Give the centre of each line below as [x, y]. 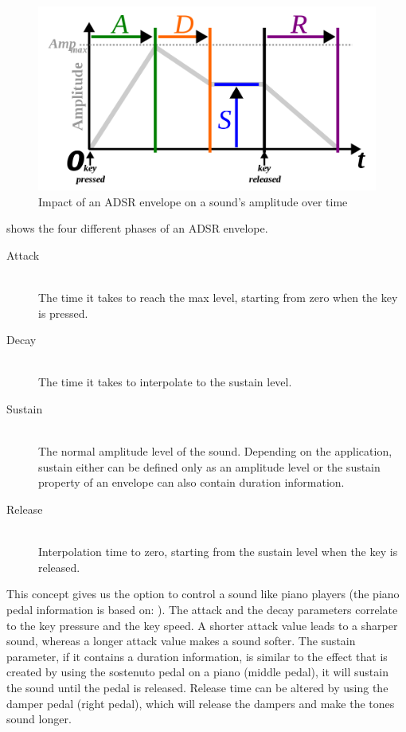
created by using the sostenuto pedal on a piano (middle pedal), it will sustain [197, 672]
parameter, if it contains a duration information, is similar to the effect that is [197, 656]
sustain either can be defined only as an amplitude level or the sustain [209, 466]
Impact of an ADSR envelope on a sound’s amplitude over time [193, 201]
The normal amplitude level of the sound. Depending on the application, [215, 451]
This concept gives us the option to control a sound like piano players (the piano [203, 594]
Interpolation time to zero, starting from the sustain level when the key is [218, 552]
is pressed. [63, 313]
